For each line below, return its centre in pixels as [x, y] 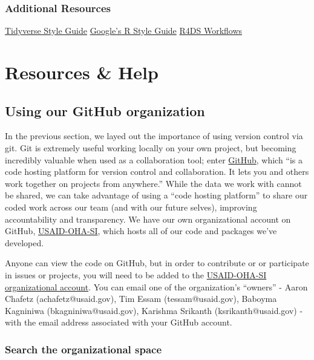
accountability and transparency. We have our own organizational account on [148, 219]
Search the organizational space [83, 349]
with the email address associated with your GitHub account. [119, 322]
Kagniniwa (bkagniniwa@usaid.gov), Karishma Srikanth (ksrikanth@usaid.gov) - [154, 310]
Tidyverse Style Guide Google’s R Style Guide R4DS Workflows [124, 31]
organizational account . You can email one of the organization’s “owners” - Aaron [156, 286]
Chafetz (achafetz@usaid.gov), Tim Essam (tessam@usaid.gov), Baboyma [141, 299]
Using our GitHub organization [105, 110]
